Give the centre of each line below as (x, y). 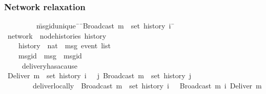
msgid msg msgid (50, 55)
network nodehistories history (57, 35)
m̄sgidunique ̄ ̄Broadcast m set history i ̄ (105, 26)
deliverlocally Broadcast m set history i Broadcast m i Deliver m (147, 85)
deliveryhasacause (49, 65)
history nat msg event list (64, 45)
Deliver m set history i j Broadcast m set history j (99, 75)
